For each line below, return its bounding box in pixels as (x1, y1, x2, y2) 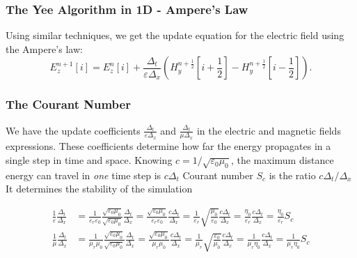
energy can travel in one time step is (6, 167, 161, 182)
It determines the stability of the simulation (6, 181, 193, 196)
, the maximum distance (230, 153, 334, 167)
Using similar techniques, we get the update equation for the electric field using (6, 28, 344, 43)
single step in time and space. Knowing (6, 153, 173, 167)
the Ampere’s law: (6, 41, 83, 56)
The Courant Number (6, 96, 131, 113)
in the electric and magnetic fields (196, 123, 341, 137)
